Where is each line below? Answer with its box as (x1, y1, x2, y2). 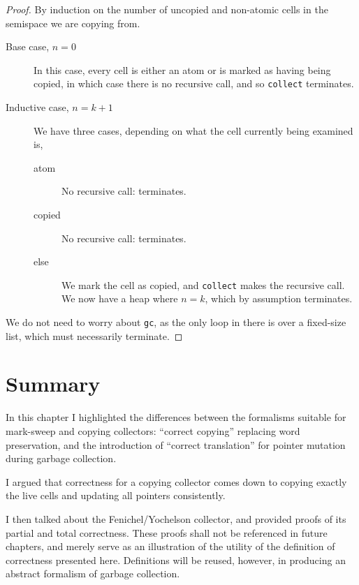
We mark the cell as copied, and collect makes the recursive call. (61, 277, 345, 292)
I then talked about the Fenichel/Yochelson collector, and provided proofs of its (6, 511, 346, 526)
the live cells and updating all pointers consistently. (6, 488, 226, 503)
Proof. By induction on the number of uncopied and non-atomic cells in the (6, 2, 328, 16)
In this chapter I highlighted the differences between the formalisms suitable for (6, 410, 346, 424)
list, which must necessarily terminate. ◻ (6, 328, 183, 343)
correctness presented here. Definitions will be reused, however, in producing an (6, 552, 346, 567)
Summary (6, 369, 101, 398)
